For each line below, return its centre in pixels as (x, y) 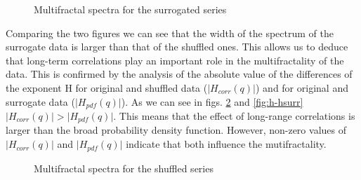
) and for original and (302, 87)
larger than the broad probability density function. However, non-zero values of (176, 130)
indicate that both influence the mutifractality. (226, 144)
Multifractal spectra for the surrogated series (130, 9)
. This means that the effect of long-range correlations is (234, 116)
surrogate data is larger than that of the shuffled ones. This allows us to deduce (177, 47)
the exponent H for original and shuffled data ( (107, 87)
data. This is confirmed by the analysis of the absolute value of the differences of (179, 74)
